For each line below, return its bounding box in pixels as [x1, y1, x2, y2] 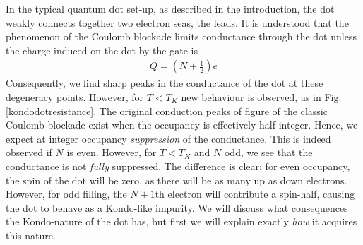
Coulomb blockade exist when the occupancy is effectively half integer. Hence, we [6, 117, 358, 132]
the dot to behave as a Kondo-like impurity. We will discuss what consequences [6, 200, 348, 215]
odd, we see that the [224, 145, 313, 160]
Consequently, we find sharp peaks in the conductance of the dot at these [6, 76, 323, 90]
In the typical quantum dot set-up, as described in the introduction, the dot [6, 1, 335, 16]
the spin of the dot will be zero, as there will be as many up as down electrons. [6, 172, 347, 187]
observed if [6, 145, 52, 160]
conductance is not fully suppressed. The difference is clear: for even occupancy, [6, 158, 350, 173]
